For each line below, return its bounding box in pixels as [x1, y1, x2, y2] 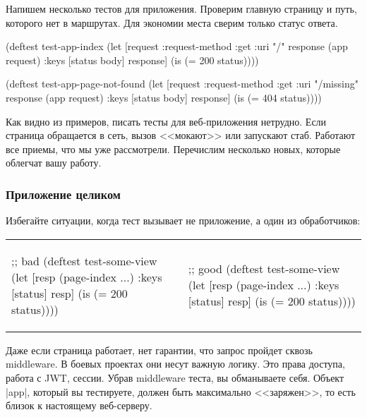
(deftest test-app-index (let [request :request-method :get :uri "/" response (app [6, 39, 348, 54]
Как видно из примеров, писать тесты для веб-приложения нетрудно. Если [6, 114, 327, 128]
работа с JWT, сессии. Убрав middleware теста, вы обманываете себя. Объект [6, 370, 344, 385]
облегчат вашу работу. [6, 155, 102, 170]
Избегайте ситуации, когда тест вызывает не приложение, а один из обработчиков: [6, 213, 361, 228]
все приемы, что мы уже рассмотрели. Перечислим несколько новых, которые [6, 141, 341, 156]
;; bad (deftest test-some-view [11, 252, 157, 269]
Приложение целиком [6, 185, 121, 203]
